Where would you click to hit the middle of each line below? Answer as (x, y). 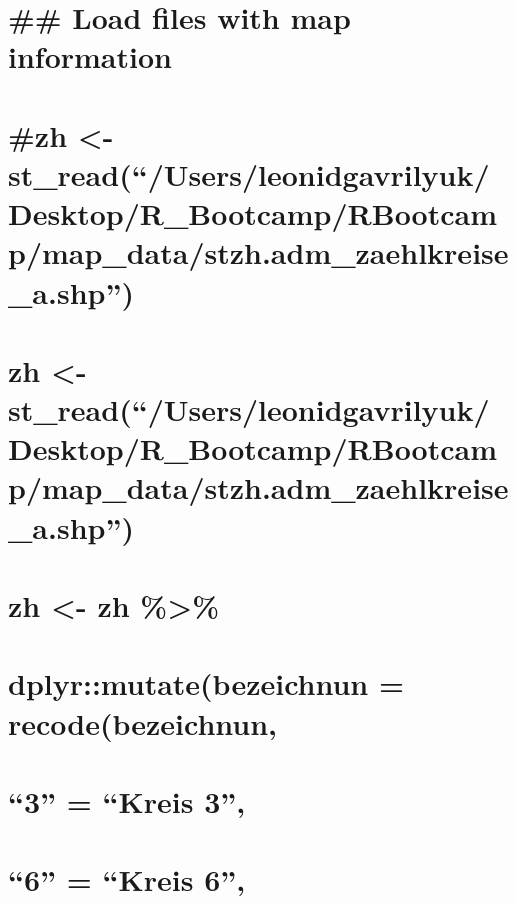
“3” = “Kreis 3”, (127, 800)
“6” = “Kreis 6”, (127, 879)
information (90, 56)
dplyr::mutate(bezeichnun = (206, 683)
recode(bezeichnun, (143, 722)
